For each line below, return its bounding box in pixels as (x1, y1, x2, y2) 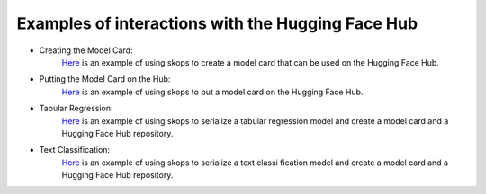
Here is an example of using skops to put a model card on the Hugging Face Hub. (61, 86, 364, 97)
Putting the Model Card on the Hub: (39, 74, 171, 84)
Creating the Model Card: (39, 45, 133, 56)
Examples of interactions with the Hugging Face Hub (16, 13, 418, 33)
